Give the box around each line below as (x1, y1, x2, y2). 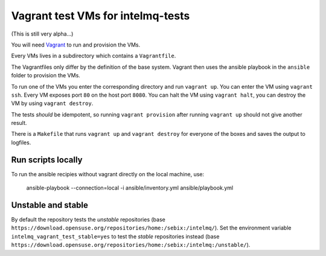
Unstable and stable (11, 200, 89, 210)
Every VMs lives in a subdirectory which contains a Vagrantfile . (11, 52, 176, 60)
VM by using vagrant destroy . (11, 100, 94, 107)
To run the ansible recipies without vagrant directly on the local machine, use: (11, 170, 205, 178)
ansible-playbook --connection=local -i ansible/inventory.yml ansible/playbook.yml (26, 184, 234, 191)
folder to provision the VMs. (11, 72, 81, 79)
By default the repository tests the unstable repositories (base (11, 216, 165, 223)
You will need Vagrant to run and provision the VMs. (11, 41, 141, 48)
